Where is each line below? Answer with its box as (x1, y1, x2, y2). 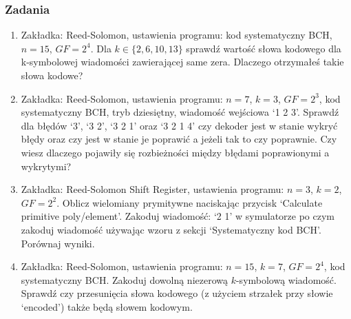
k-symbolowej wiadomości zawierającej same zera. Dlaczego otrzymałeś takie (21, 54, 344, 69)
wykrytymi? (21, 158, 72, 173)
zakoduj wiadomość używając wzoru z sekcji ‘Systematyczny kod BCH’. (21, 222, 321, 236)
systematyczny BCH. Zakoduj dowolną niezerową (21, 272, 228, 287)
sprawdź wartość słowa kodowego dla (186, 41, 341, 55)
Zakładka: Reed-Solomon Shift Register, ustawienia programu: (21, 182, 284, 196)
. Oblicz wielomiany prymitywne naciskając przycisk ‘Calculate (56, 195, 323, 209)
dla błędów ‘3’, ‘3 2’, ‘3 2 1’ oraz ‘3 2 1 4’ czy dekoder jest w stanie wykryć (21, 118, 338, 132)
